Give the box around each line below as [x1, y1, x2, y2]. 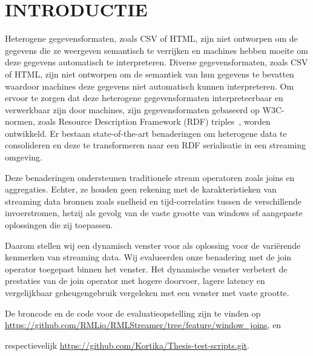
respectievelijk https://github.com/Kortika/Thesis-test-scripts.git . [5, 338, 249, 351]
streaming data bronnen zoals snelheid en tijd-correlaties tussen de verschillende [5, 194, 301, 207]
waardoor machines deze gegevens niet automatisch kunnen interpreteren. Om [5, 79, 294, 92]
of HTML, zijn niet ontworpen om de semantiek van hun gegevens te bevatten [5, 67, 294, 80]
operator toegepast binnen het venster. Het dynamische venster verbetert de [5, 262, 288, 275]
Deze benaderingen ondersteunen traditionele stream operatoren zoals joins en [5, 171, 295, 183]
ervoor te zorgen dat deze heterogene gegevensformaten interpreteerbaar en [5, 91, 283, 104]
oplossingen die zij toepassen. [5, 219, 113, 231]
